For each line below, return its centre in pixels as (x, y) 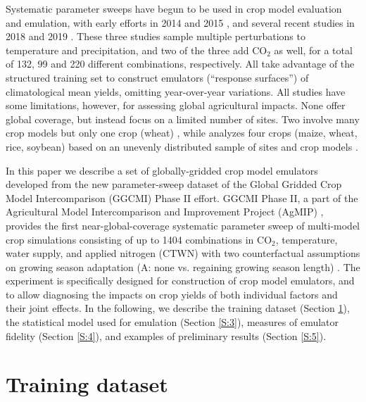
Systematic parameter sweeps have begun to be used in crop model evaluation (174, 8)
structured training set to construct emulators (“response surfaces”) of (157, 77)
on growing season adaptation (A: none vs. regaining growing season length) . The (183, 266)
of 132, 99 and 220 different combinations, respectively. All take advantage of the (180, 64)
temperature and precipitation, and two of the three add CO (137, 50)
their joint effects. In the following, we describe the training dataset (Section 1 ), (178, 308)
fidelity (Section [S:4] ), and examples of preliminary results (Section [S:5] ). (166, 335)
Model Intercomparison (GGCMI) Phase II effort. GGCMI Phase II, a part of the (182, 197)
